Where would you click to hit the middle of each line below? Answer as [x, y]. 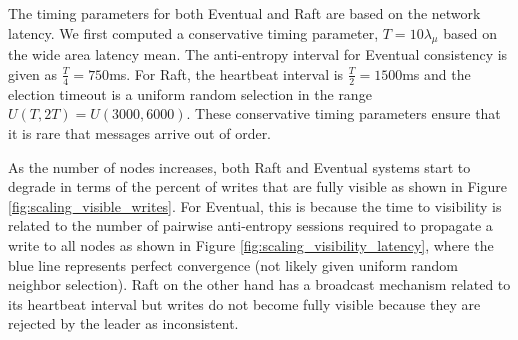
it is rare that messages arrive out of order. [140, 133]
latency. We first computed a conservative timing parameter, [193, 32]
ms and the [436, 73]
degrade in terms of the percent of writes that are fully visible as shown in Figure [257, 186]
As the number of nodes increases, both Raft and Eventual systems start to [239, 166]
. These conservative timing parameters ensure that [343, 113]
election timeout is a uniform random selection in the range [190, 93]
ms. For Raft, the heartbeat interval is [226, 73]
